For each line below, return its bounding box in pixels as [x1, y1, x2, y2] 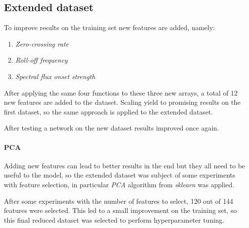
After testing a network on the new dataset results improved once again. [4, 123, 219, 133]
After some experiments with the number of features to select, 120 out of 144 [4, 195, 233, 206]
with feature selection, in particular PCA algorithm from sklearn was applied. [4, 179, 234, 189]
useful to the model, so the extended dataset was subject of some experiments [4, 170, 235, 180]
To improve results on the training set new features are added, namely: [4, 22, 215, 33]
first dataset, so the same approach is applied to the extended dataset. [4, 106, 213, 116]
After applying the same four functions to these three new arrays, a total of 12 [4, 87, 238, 98]
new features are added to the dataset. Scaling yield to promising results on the [4, 97, 241, 107]
